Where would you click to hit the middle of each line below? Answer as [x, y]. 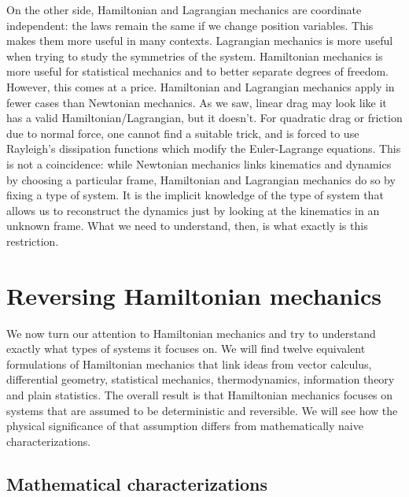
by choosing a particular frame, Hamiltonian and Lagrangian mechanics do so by [201, 179]
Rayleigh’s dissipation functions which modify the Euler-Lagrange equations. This [204, 148]
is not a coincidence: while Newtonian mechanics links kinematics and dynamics [199, 163]
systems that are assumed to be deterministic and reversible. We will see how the [202, 410]
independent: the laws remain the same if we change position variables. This [190, 25]
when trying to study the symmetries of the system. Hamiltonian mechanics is [195, 56]
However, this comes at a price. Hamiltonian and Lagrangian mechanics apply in [201, 86]
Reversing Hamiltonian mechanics [194, 295]
